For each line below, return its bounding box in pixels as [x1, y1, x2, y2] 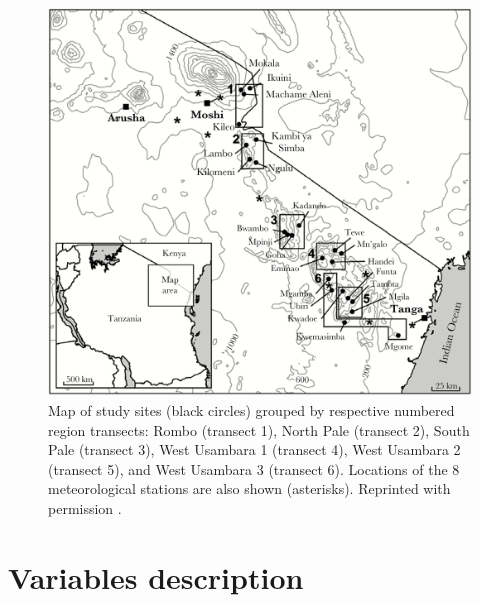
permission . [48, 497, 122, 518]
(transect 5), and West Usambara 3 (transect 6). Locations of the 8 [48, 458, 460, 479]
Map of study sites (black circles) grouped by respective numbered [48, 399, 455, 420]
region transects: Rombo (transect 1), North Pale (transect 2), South [48, 419, 470, 440]
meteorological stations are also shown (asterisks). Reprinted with [48, 478, 451, 499]
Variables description [8, 556, 304, 597]
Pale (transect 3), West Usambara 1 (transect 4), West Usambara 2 [48, 439, 461, 460]
